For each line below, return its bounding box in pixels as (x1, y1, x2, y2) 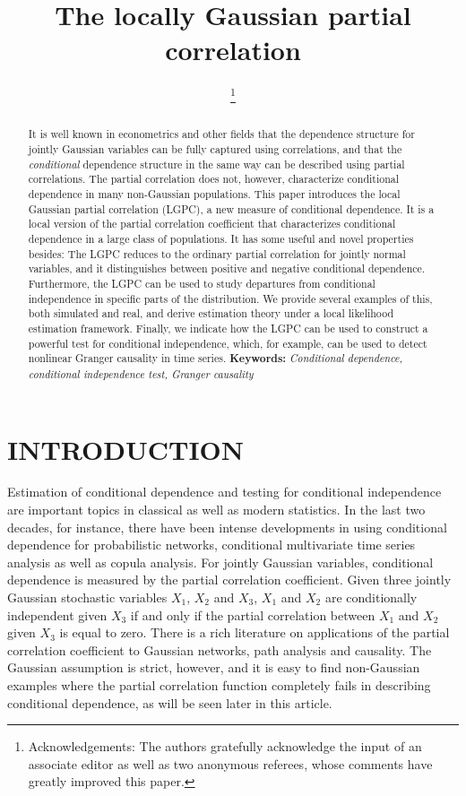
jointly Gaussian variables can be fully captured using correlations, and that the (28, 142, 402, 157)
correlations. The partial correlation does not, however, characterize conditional (28, 171, 400, 186)
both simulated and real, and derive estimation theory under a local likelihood (28, 306, 394, 321)
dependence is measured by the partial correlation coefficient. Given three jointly (7, 570, 452, 589)
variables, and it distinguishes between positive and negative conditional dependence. (28, 261, 426, 276)
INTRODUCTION (7, 430, 245, 467)
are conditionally (324, 588, 418, 607)
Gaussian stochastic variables (7, 588, 168, 607)
